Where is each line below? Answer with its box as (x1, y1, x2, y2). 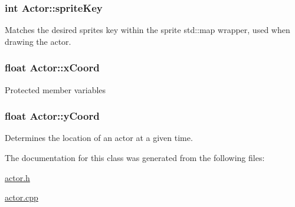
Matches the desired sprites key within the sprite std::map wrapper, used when (5, 24, 290, 36)
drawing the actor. (5, 35, 71, 47)
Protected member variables (5, 83, 106, 96)
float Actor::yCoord (5, 109, 100, 123)
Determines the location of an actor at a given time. (5, 132, 193, 144)
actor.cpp (5, 191, 38, 203)
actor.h (5, 171, 30, 183)
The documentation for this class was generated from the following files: (5, 152, 265, 164)
